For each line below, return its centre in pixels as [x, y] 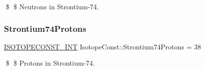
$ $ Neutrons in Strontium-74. [52, 6]
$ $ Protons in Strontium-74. [50, 63]
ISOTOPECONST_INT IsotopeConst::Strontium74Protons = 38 [102, 46]
